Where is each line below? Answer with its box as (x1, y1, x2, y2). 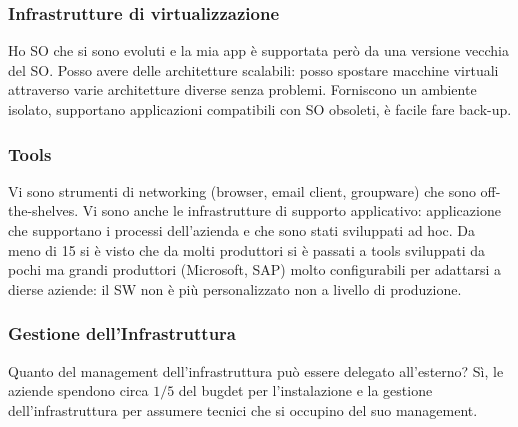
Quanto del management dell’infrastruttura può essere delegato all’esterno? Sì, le (8, 360, 504, 381)
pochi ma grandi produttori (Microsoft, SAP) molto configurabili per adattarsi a (8, 259, 502, 280)
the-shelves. (8, 200, 79, 221)
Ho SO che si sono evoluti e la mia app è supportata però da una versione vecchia (8, 40, 509, 61)
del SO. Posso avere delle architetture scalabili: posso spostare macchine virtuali (8, 59, 499, 80)
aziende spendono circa (8, 380, 149, 401)
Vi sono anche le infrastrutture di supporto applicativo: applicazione (82, 200, 501, 221)
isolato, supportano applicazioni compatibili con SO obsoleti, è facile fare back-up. (8, 99, 512, 119)
